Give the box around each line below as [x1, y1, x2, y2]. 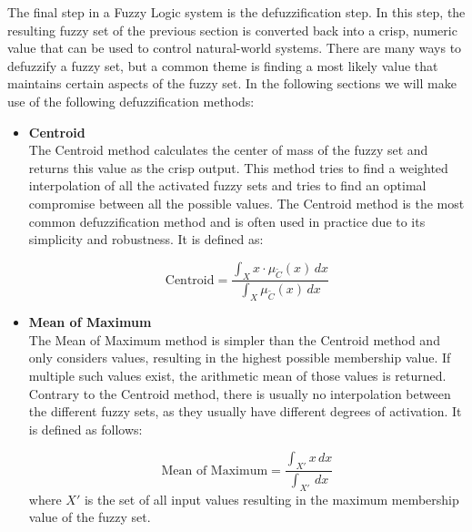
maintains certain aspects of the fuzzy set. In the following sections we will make [7, 74, 457, 93]
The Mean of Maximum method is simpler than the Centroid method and [28, 330, 440, 349]
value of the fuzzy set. [28, 507, 151, 527]
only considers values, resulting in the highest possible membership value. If [28, 348, 451, 367]
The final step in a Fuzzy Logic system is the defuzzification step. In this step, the [7, 3, 466, 21]
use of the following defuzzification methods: [7, 91, 255, 110]
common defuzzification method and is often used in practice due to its [28, 211, 426, 230]
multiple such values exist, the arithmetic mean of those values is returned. [28, 365, 447, 384]
